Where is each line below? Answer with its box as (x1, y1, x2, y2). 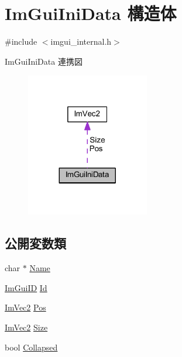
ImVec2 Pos (5, 301, 46, 313)
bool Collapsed (5, 341, 58, 353)
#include (5, 35, 37, 48)
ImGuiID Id (5, 281, 47, 293)
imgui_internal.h (50, 35, 112, 48)
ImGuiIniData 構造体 (5, 1, 177, 25)
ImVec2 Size (5, 321, 48, 333)
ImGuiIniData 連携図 (5, 55, 83, 67)
